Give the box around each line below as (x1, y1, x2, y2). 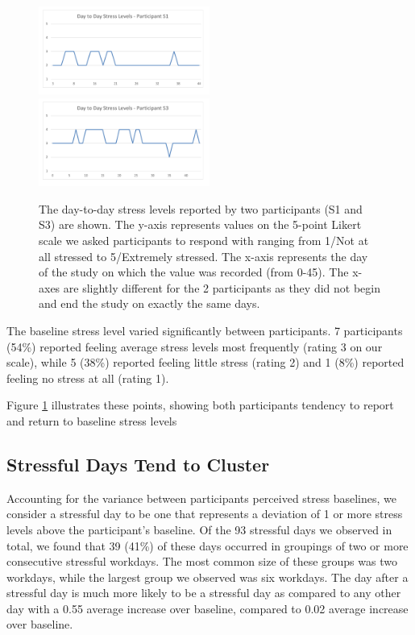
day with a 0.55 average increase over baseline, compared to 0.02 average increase (6, 600, 409, 616)
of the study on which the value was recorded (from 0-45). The (39, 264, 349, 280)
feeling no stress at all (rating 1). (6, 369, 169, 386)
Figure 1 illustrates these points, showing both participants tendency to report (6, 396, 394, 413)
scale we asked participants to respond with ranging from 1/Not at (39, 232, 369, 248)
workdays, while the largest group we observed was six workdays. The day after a (6, 568, 409, 585)
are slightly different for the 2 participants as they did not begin (63, 279, 380, 296)
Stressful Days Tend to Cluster (6, 451, 270, 476)
